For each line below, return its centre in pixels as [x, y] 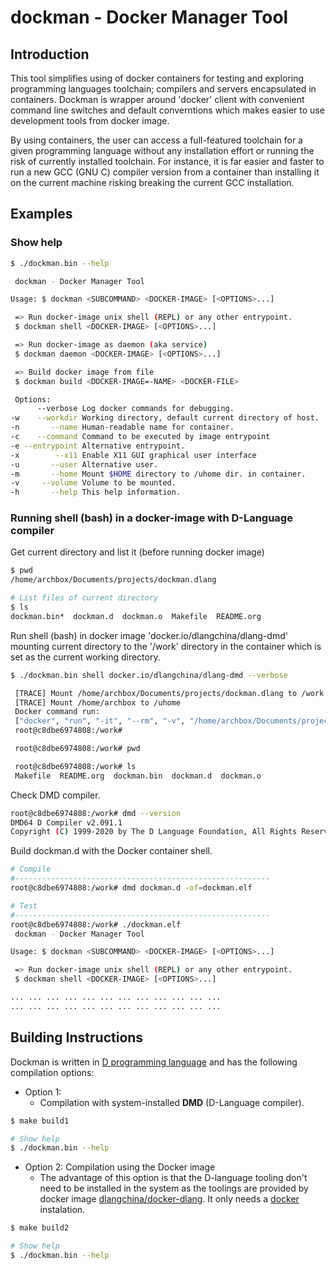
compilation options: [52, 1072]
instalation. [62, 1210]
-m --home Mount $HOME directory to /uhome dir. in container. [158, 474]
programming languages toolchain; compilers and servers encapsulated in [163, 89]
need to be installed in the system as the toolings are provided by [174, 1188]
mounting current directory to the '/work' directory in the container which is [166, 646]
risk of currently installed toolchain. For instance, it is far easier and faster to [167, 161]
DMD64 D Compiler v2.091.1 [66, 822]
